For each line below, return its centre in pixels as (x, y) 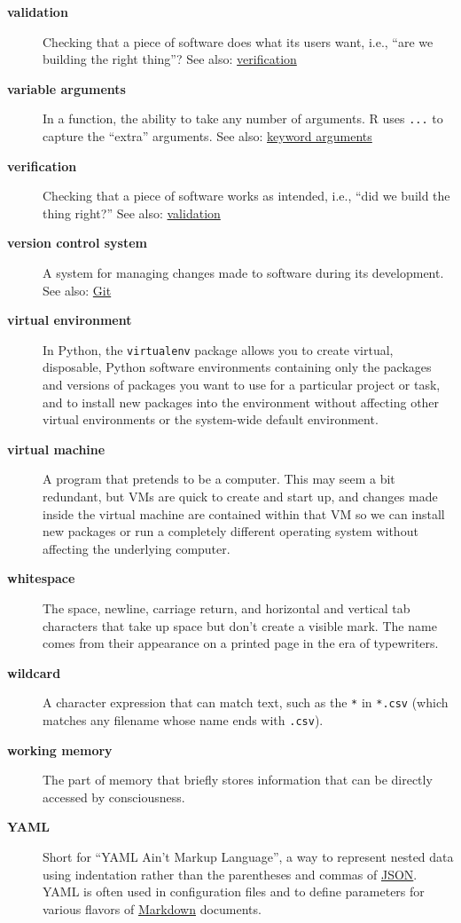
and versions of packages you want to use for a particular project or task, (242, 385)
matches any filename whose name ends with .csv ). (183, 720)
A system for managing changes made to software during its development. (243, 272)
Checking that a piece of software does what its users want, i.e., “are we (238, 41)
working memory (60, 749)
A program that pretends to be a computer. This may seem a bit (219, 479)
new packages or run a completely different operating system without (230, 531)
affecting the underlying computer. (137, 548)
